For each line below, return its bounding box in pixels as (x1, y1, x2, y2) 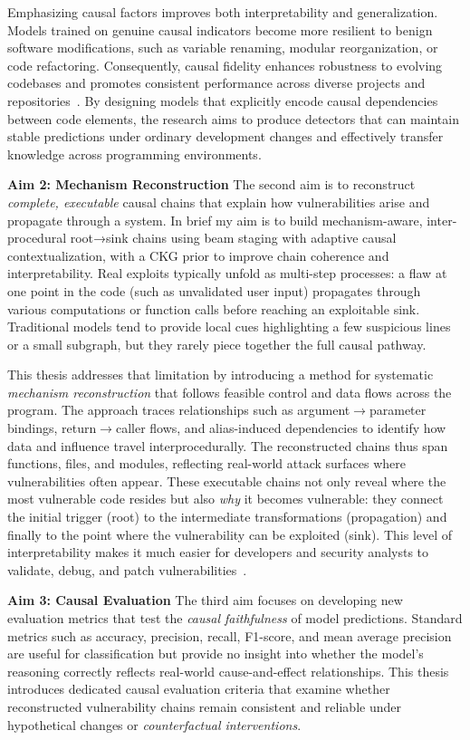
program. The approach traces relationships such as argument (7, 400, 350, 419)
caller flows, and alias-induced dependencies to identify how (115, 418, 446, 437)
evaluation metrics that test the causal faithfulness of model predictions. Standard (7, 609, 463, 627)
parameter (369, 400, 427, 419)
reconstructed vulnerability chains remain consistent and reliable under (7, 697, 401, 716)
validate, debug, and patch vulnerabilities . (7, 560, 247, 579)
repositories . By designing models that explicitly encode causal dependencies (7, 91, 438, 110)
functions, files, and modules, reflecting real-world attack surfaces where (7, 454, 407, 473)
